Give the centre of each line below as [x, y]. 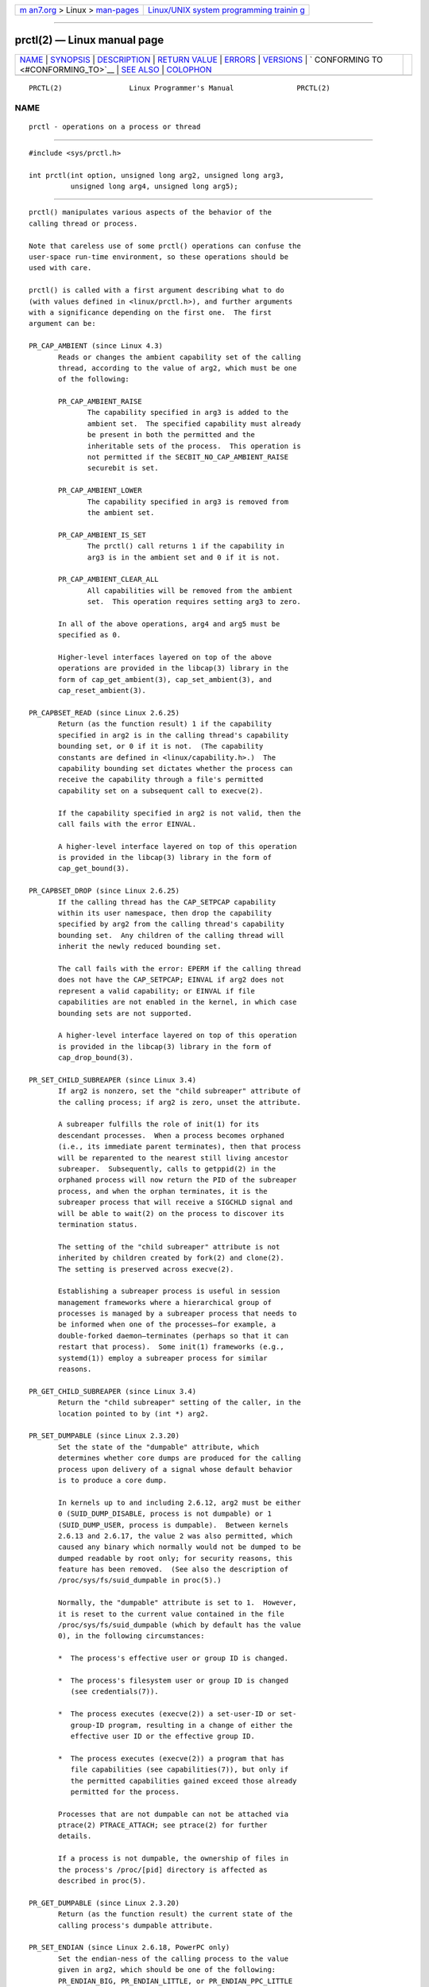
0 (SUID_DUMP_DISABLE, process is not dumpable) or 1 [165, 1514]
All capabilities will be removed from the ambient [190, 591]
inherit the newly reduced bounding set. [140, 947]
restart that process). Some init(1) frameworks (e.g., [172, 1347]
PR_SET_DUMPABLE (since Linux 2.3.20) [104, 1436]
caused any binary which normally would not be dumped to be [180, 1547]
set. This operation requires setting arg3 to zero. [194, 602]
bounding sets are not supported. [125, 1013]
